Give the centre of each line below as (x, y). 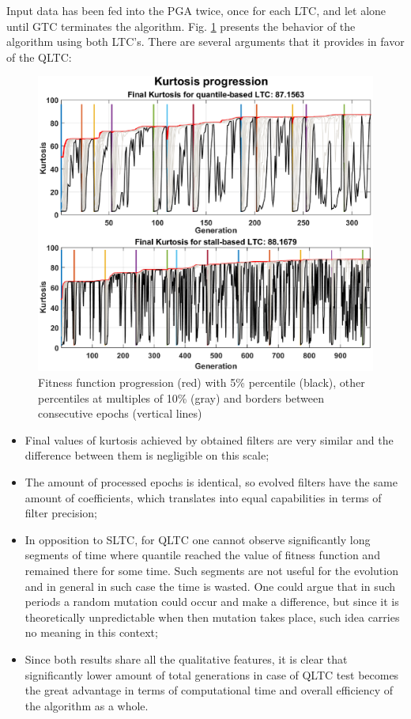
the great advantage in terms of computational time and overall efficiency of (209, 690)
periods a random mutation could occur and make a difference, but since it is (212, 602)
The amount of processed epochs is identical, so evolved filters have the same (211, 482)
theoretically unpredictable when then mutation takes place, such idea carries (212, 617)
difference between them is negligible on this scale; (147, 455)
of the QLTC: (39, 57)
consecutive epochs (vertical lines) (120, 413)
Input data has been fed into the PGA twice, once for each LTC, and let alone (196, 10)
